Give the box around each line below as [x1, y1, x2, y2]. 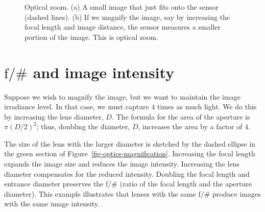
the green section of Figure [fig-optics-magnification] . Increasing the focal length [4, 148, 255, 159]
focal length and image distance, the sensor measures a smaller [25, 21, 221, 32]
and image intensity [33, 61, 175, 82]
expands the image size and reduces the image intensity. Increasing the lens [4, 158, 239, 169]
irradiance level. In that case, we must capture [4, 101, 149, 112]
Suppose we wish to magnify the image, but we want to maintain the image [4, 91, 240, 102]
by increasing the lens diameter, [4, 111, 104, 122]
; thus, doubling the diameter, [36, 121, 130, 132]
